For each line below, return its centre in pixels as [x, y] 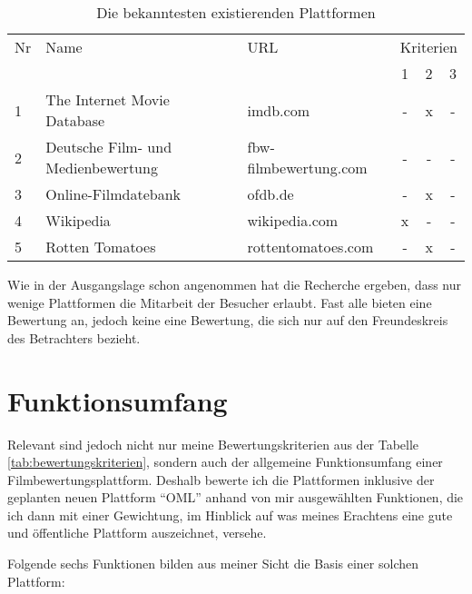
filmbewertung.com [307, 168]
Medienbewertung [102, 168]
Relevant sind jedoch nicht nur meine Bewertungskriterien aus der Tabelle [213, 444]
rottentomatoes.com [310, 247]
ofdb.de [270, 194]
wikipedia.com [293, 220]
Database [75, 120]
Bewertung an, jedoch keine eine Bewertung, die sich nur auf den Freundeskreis [228, 320]
